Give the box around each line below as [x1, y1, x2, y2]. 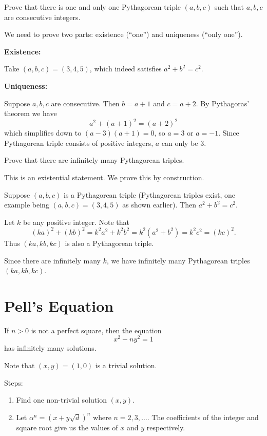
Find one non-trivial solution [16, 394, 107, 405]
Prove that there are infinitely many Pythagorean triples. [4, 155, 184, 165]
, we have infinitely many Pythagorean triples [106, 255, 250, 266]
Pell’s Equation [4, 295, 114, 316]
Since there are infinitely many [4, 255, 101, 266]
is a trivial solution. [95, 360, 157, 371]
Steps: [4, 377, 23, 388]
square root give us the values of [16, 422, 118, 432]
